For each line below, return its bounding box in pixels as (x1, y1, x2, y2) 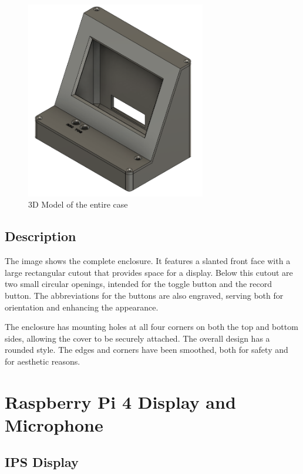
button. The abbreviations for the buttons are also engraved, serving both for (5, 289, 284, 301)
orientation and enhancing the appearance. (5, 301, 159, 313)
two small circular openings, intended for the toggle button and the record (5, 278, 272, 290)
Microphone (5, 412, 103, 436)
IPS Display (5, 453, 79, 471)
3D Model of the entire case (28, 198, 128, 211)
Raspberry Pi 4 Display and (5, 389, 236, 413)
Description (5, 227, 76, 245)
